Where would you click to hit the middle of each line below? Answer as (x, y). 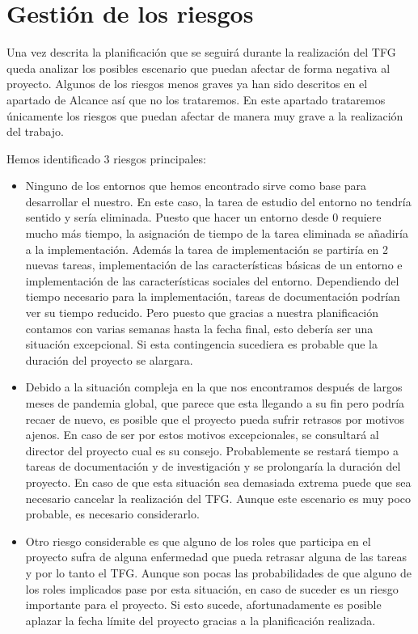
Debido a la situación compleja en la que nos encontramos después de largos (214, 387)
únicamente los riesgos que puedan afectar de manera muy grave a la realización (205, 115)
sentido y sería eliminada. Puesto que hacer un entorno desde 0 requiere (203, 217)
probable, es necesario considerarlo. (112, 514)
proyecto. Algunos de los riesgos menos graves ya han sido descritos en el (187, 84)
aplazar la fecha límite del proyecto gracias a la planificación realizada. (201, 620)
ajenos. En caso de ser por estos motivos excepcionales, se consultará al (202, 435)
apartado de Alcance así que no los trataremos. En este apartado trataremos (196, 99)
